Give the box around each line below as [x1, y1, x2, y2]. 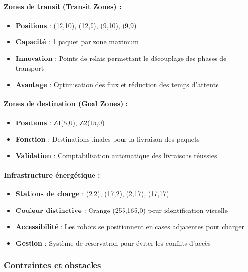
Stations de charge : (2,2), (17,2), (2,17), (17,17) [15, 188, 169, 199]
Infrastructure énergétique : [4, 169, 100, 180]
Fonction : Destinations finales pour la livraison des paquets [15, 134, 200, 144]
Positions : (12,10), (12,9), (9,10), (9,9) [15, 20, 137, 30]
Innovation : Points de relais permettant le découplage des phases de [15, 53, 227, 63]
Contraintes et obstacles [4, 259, 101, 271]
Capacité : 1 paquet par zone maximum [15, 36, 139, 47]
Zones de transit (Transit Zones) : [4, 1, 122, 11]
